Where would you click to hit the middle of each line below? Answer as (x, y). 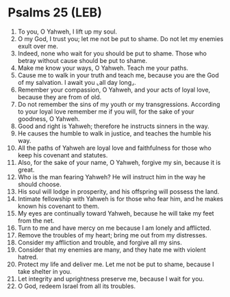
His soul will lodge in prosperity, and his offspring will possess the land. (118, 191)
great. (26, 170)
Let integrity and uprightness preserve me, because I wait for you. (111, 279)
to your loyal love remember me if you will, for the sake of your (106, 112)
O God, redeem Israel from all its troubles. (77, 286)
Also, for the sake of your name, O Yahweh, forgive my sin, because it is (119, 162)
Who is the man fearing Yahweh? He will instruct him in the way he (112, 177)
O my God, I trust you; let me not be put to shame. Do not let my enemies (120, 38)
